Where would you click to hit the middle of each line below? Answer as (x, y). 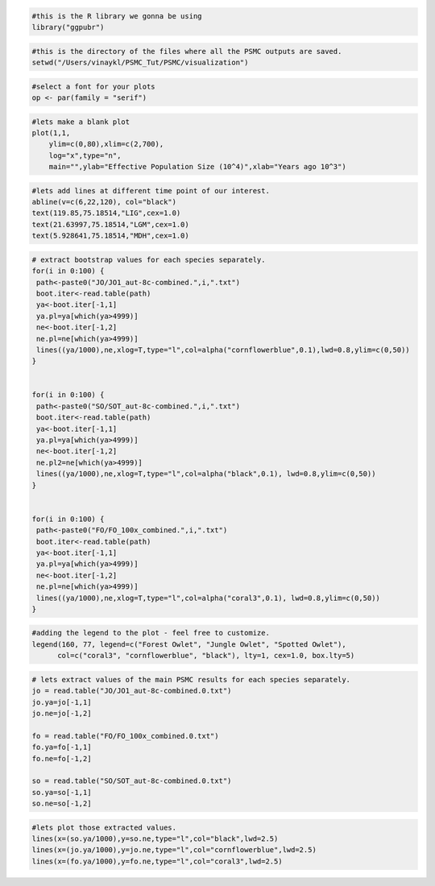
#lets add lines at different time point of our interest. (151, 190)
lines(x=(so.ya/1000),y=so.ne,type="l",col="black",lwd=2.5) (155, 839)
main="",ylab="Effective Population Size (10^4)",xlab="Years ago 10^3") (197, 167)
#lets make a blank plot (81, 122)
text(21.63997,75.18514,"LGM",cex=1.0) (110, 224)
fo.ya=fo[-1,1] (62, 747)
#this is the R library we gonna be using (117, 16)
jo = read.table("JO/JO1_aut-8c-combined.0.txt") (132, 691)
